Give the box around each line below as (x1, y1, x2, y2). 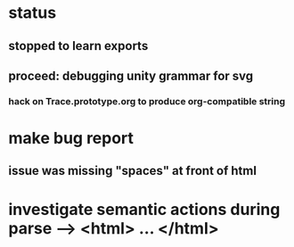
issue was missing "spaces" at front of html (8, 163, 257, 178)
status (8, 3, 57, 23)
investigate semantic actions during (8, 199, 281, 219)
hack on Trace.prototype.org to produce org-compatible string (8, 95, 286, 107)
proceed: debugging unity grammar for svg (8, 68, 254, 83)
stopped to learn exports (8, 38, 149, 54)
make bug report (8, 128, 135, 149)
